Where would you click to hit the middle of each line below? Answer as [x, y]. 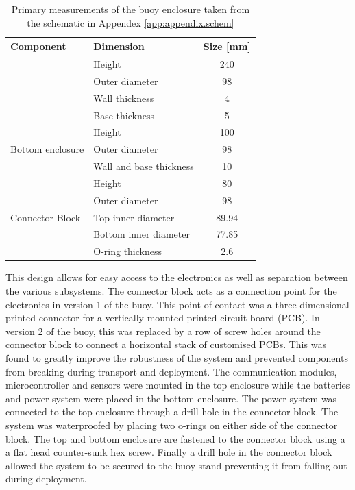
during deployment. [46, 479]
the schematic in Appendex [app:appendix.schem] [131, 22]
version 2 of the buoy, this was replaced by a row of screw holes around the [163, 331]
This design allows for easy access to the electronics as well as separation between [177, 277]
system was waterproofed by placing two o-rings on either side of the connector [172, 425]
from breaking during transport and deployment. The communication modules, [171, 371]
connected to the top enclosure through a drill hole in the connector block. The [172, 412]
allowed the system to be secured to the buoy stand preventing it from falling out [176, 465]
